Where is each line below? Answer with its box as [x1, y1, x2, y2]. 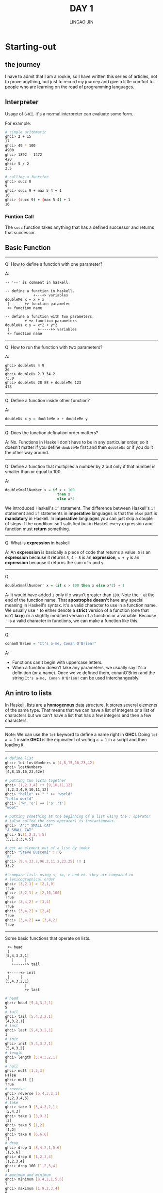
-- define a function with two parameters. [5, 314, 95, 319]
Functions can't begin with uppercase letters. [12, 659, 103, 665]
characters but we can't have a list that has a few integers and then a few [5, 712, 152, 718]
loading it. [5, 742, 25, 748]
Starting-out [5, 41, 56, 52]
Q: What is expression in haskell [5, 540, 70, 546]
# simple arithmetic [5, 129, 47, 134]
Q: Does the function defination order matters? [5, 429, 98, 436]
